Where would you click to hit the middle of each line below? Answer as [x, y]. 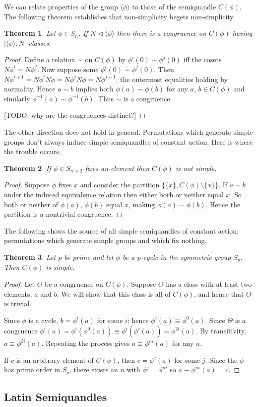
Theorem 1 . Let [30, 33]
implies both [95, 89]
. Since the [221, 360]
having [242, 33]
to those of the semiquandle [174, 6]
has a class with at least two [209, 284]
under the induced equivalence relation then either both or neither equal [114, 194]
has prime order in [32, 369]
